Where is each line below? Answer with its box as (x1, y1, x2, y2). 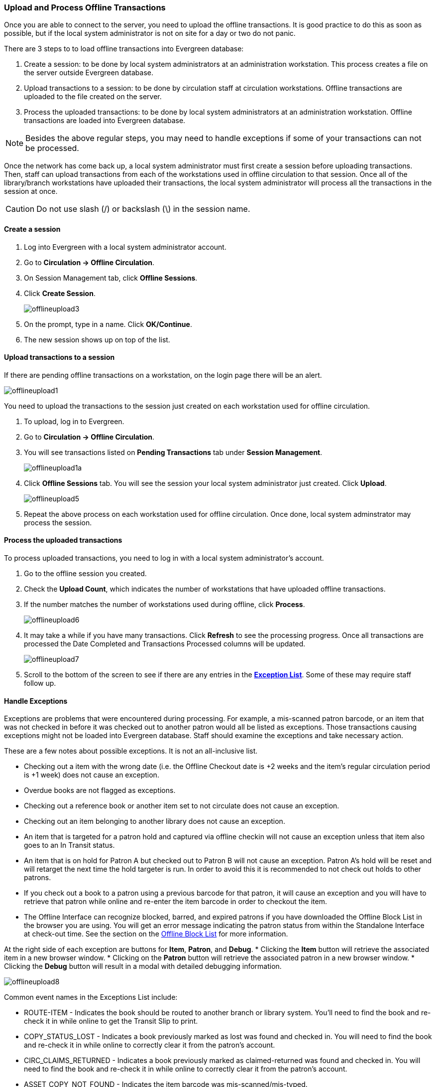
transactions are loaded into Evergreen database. (24, 116, 186, 125)
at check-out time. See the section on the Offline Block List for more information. (24, 930, 288, 938)
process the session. (24, 518, 92, 527)
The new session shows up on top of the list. (24, 335, 170, 344)
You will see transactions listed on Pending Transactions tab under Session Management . (24, 448, 323, 457)
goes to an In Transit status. (24, 841, 115, 850)
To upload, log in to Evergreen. (24, 417, 124, 426)
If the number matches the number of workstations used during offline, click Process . (24, 600, 305, 609)
